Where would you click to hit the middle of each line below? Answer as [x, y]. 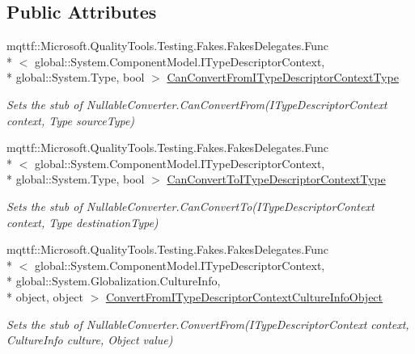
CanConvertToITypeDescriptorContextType [276, 179]
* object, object [45, 296]
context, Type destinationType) [83, 222]
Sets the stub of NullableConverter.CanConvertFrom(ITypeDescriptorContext [197, 104]
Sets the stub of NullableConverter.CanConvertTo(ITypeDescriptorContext [191, 206]
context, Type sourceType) [71, 120]
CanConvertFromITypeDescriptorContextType [283, 77]
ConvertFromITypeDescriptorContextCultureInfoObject [244, 296]
